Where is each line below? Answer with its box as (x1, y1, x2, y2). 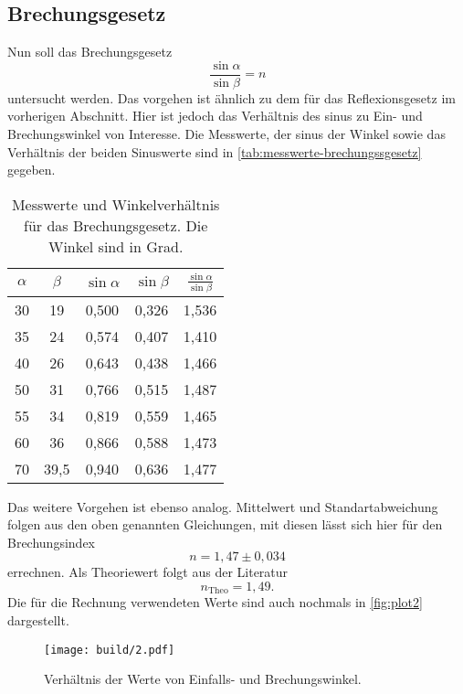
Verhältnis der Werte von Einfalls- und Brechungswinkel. (44, 669, 362, 689)
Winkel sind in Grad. (47, 235, 184, 257)
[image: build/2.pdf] (44, 643, 175, 657)
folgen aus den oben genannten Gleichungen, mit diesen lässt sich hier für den (7, 515, 443, 534)
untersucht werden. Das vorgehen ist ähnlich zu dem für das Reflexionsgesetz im (7, 88, 456, 107)
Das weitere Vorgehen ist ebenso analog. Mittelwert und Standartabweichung (7, 496, 438, 516)
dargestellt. (7, 611, 69, 630)
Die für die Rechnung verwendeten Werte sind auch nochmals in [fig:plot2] (7, 593, 423, 612)
